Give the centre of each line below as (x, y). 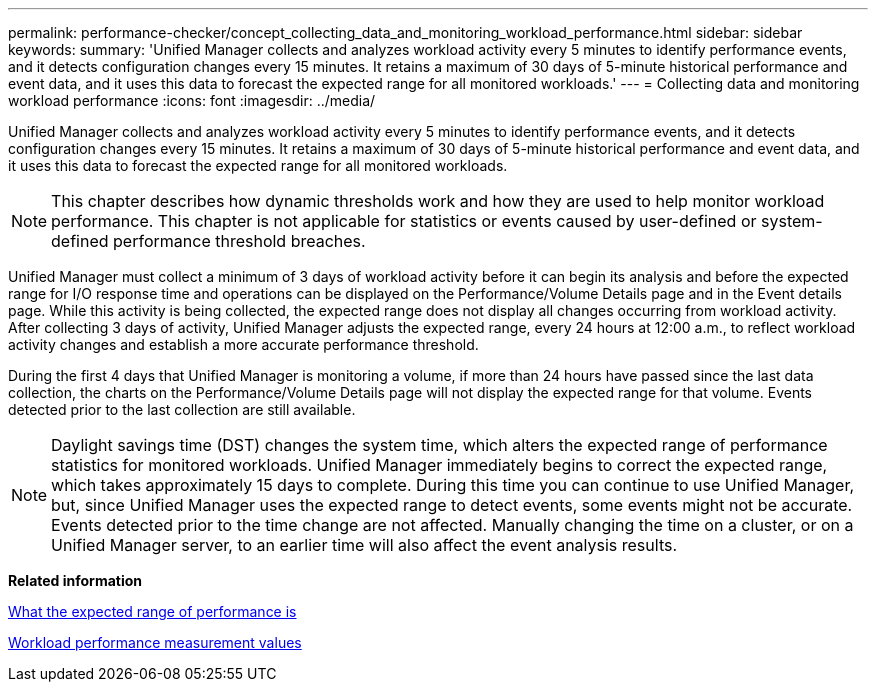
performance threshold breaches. (239, 241)
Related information (75, 580)
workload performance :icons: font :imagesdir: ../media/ (192, 100)
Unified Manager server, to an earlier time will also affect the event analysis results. (364, 545)
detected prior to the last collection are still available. (182, 409)
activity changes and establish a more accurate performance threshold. (243, 344)
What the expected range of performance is (152, 611)
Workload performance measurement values (155, 642)
